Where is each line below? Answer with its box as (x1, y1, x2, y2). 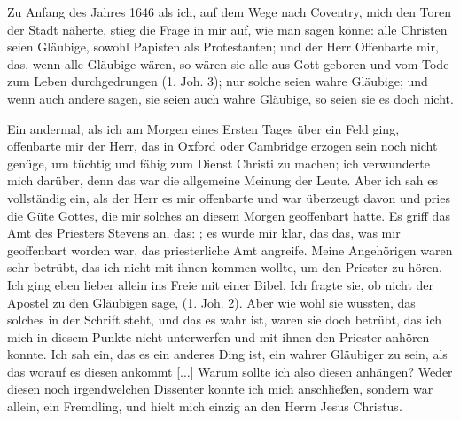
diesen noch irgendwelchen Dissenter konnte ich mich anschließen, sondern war (7, 379, 433, 398)
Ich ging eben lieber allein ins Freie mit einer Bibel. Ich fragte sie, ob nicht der (7, 275, 433, 293)
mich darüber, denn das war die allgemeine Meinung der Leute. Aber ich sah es (7, 171, 438, 190)
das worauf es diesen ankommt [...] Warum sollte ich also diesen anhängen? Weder (7, 362, 453, 380)
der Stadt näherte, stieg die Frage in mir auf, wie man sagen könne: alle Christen (7, 19, 448, 38)
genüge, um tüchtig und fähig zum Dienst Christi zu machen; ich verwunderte (7, 153, 430, 172)
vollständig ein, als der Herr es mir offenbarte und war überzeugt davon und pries (7, 188, 450, 207)
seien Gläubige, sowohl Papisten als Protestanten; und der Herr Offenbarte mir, (7, 37, 439, 56)
